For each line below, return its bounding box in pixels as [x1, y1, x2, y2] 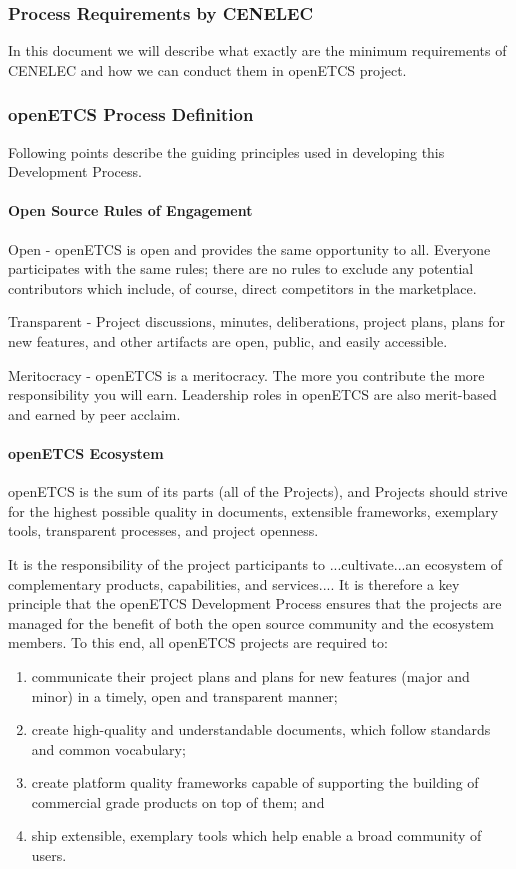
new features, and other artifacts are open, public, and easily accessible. [8, 330, 448, 351]
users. [31, 845, 67, 866]
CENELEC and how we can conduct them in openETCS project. [8, 59, 407, 80]
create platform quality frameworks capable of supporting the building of [31, 772, 479, 793]
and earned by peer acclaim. [8, 403, 181, 424]
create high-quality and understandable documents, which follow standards [31, 719, 491, 740]
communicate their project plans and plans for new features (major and [31, 665, 470, 686]
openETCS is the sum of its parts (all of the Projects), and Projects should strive [8, 481, 508, 502]
